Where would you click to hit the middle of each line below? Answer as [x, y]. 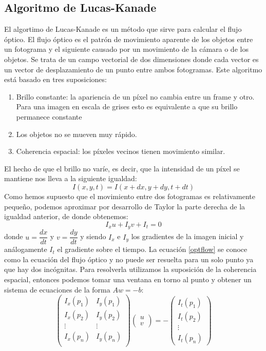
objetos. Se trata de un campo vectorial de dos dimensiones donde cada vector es [131, 59]
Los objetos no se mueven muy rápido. [77, 134]
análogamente [26, 249]
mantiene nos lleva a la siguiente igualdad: [71, 178]
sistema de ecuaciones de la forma [57, 289]
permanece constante [49, 116]
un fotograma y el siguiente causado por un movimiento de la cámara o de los [126, 49]
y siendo [93, 236]
